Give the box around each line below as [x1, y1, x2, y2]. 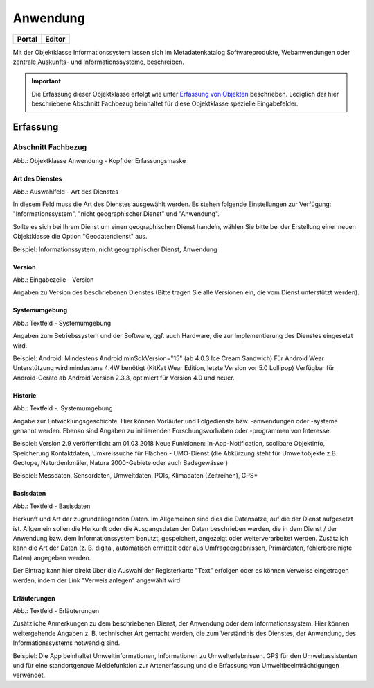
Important [31, 77, 62, 85]
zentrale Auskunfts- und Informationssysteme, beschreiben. [12, 58, 185, 66]
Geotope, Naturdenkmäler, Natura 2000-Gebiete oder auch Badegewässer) [12, 459, 229, 467]
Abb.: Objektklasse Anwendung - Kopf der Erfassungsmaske [12, 157, 186, 165]
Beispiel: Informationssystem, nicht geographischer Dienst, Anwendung [12, 245, 217, 253]
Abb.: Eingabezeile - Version [12, 276, 94, 284]
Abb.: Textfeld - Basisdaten [12, 502, 91, 510]
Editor [45, 34, 66, 44]
